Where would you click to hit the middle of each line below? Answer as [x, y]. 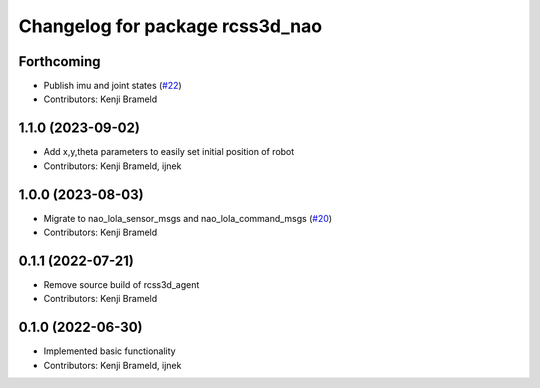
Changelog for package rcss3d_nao [170, 26]
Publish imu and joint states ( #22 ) [112, 86]
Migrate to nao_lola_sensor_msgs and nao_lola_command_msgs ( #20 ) [188, 218]
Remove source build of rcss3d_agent [121, 284]
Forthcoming [59, 61]
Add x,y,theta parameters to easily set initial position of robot [169, 152]
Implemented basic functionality [109, 351]
